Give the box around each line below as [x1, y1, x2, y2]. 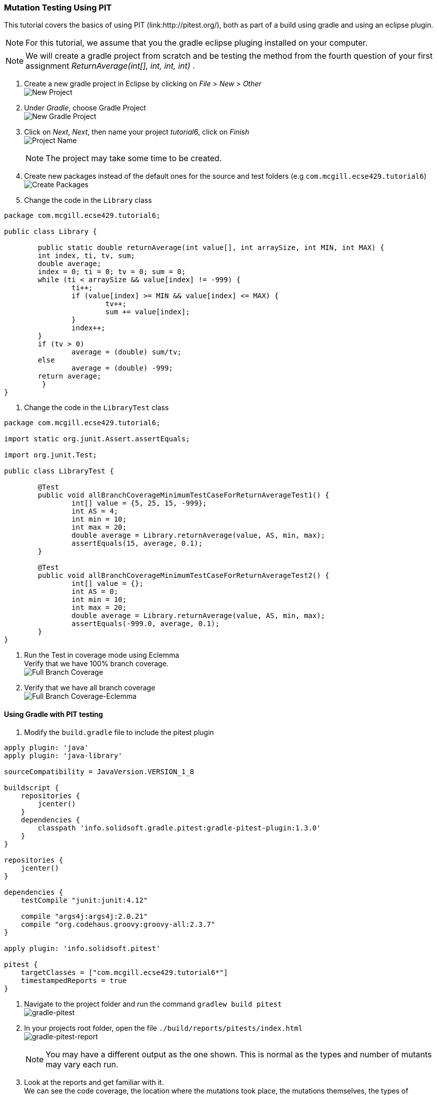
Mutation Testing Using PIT [4, 3, 112, 13]
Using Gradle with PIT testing [4, 709, 103, 718]
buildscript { [4, 783, 59, 792]
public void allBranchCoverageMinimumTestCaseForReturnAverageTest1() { [38, 491, 330, 500]
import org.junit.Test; [4, 451, 97, 459]
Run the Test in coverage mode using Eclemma [24, 651, 179, 660]
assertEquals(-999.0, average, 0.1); [71, 620, 220, 628]
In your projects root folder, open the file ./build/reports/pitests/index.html [24, 1023, 303, 1032]
